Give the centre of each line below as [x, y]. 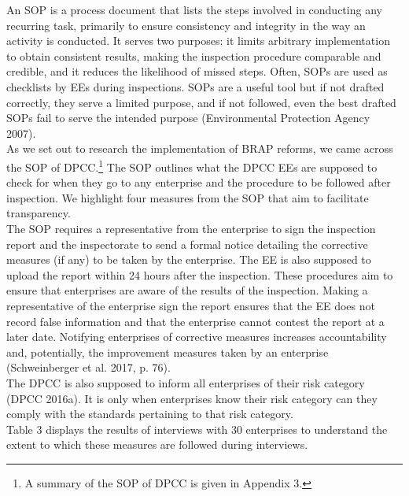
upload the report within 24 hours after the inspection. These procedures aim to [200, 274]
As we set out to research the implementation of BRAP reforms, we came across [200, 148]
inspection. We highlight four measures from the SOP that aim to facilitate [188, 197]
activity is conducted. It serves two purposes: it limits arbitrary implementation [198, 41]
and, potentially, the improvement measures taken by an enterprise [168, 352]
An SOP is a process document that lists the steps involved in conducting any [194, 9]
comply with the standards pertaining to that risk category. [150, 414]
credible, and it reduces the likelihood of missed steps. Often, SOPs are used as [197, 71]
